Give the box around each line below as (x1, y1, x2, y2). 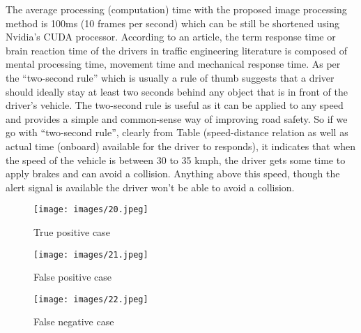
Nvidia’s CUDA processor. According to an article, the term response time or (6, 29, 336, 44)
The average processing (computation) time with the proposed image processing (6, 2, 347, 16)
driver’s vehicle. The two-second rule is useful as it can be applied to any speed (6, 98, 344, 112)
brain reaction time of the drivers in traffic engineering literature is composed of (6, 43, 348, 57)
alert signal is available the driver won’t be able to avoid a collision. (6, 179, 295, 194)
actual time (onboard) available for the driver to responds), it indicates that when (6, 138, 356, 153)
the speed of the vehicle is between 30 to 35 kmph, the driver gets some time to (6, 152, 346, 167)
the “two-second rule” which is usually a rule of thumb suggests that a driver (6, 70, 335, 84)
